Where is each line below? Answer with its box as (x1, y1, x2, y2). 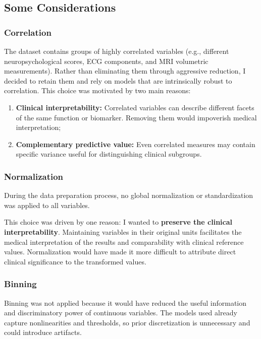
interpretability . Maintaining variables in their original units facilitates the (4, 226, 242, 237)
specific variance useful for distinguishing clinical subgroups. (16, 149, 202, 159)
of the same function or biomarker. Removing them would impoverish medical (16, 112, 257, 122)
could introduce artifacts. (4, 327, 82, 337)
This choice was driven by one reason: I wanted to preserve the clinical (4, 217, 232, 227)
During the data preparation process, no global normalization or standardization (4, 190, 253, 200)
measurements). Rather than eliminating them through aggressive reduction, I (4, 65, 246, 76)
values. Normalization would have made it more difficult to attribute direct (4, 246, 236, 257)
